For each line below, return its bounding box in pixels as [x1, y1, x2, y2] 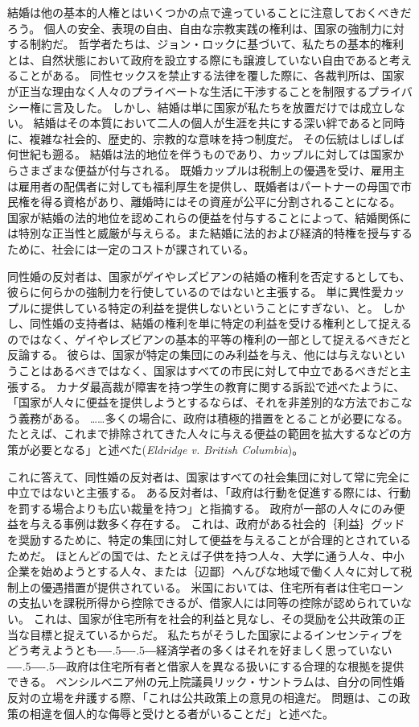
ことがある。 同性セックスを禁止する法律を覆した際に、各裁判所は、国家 [18, 67, 405, 84]
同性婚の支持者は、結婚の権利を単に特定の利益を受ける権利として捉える [29, 315, 413, 332]
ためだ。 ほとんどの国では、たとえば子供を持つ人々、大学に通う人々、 [7, 547, 382, 564]
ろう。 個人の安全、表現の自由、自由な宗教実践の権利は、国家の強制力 [7, 19, 382, 36]
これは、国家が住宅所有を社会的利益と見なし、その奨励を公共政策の [33, 609, 394, 626]
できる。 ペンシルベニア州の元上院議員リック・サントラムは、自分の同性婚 [7, 673, 405, 690]
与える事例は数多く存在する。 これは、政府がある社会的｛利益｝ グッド [29, 515, 405, 532]
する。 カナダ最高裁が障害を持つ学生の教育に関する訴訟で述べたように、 [18, 378, 405, 394]
